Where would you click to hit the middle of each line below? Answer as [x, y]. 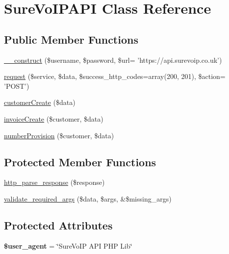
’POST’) [17, 86]
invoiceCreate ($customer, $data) [54, 118]
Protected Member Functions [80, 162]
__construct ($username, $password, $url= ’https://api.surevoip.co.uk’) [113, 60]
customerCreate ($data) [40, 102]
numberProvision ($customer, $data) [59, 135]
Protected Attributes [58, 225]
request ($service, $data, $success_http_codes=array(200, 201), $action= [115, 76]
